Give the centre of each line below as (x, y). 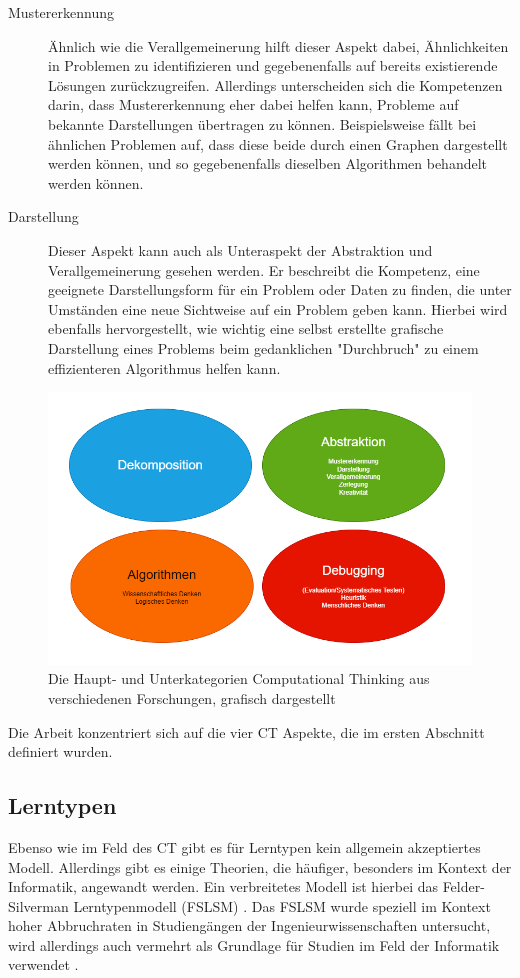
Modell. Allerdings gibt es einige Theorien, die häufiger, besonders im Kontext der (260, 866)
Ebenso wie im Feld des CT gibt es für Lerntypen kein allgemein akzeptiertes (244, 846)
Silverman (38, 905)
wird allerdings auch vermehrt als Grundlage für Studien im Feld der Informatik (254, 944)
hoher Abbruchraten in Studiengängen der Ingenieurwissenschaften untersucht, (249, 925)
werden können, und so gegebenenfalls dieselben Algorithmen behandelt (268, 163)
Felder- (463, 886)
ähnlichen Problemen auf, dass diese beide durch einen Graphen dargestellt (278, 143)
